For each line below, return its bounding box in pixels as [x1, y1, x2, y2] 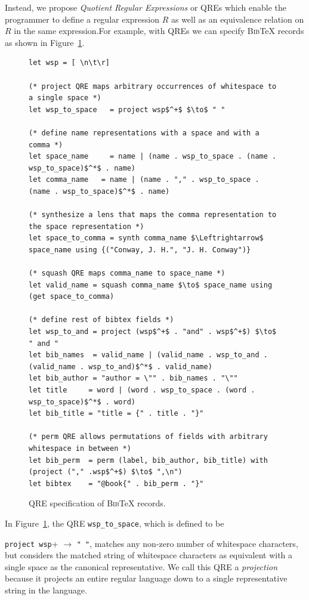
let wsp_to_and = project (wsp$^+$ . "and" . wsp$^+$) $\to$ [29, 327, 277, 336]
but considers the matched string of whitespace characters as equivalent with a [5, 549, 293, 561]
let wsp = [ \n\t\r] [29, 58, 110, 67]
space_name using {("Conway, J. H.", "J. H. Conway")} [29, 245, 251, 254]
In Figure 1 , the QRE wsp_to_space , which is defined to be [5, 517, 224, 529]
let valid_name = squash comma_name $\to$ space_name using [29, 280, 273, 289]
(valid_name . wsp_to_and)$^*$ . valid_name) [29, 362, 212, 371]
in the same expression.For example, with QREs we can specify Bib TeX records [14, 24, 304, 37]
